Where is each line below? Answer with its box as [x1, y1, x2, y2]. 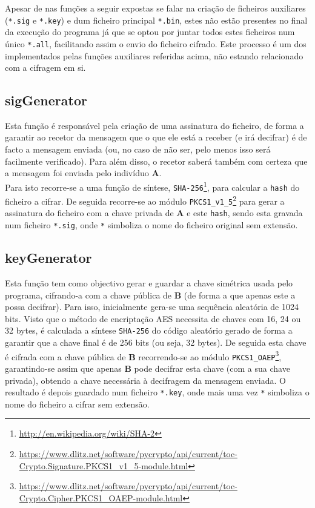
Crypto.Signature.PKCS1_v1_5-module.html [19, 459, 188, 472]
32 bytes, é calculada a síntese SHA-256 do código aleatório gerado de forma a [5, 324, 293, 337]
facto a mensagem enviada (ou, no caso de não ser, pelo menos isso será [5, 143, 271, 156]
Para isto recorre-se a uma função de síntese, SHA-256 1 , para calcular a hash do [5, 179, 300, 193]
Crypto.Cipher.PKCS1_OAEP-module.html [19, 491, 183, 504]
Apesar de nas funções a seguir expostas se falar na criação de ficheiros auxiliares [5, 2, 306, 14]
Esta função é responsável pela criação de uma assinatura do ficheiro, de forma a [5, 119, 304, 131]
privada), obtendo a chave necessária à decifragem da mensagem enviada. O [5, 374, 286, 386]
